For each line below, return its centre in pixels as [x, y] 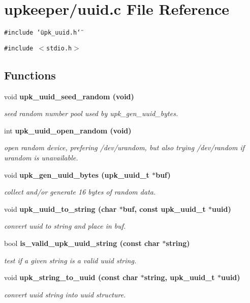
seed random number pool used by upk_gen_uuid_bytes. [91, 113]
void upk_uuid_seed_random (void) [69, 96]
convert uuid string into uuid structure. [65, 294]
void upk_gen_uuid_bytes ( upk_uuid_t [77, 174]
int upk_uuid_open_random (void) [68, 130]
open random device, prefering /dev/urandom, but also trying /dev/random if [124, 147]
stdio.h [59, 48]
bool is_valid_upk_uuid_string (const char [82, 243]
